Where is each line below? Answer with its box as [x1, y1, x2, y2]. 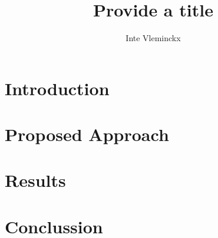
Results [5, 168, 66, 192]
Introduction [5, 76, 110, 100]
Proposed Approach [5, 122, 169, 146]
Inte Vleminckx [125, 32, 181, 44]
